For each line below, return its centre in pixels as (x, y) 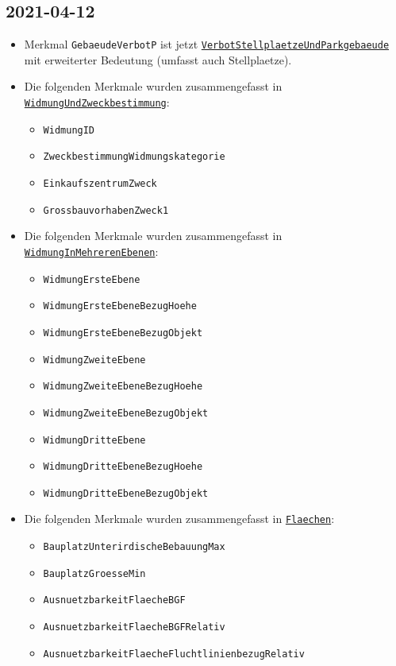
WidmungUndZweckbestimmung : (97, 102)
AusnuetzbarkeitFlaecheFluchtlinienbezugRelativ (174, 654)
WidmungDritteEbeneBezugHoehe (123, 467)
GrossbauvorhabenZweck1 (106, 210)
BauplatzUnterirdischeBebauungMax (134, 547)
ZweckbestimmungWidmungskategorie (134, 157)
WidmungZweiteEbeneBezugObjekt (126, 413)
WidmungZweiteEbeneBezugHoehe (123, 387)
